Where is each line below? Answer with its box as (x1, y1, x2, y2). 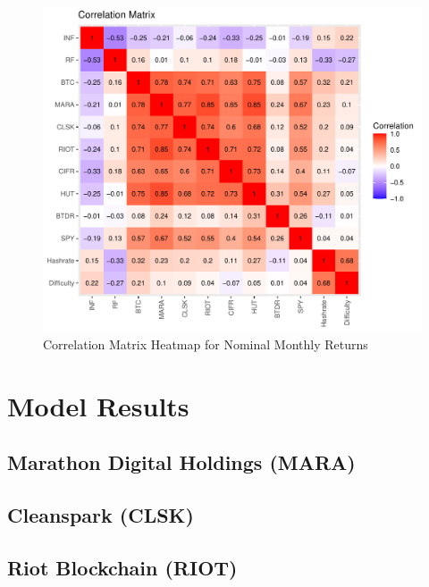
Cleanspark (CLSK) (7, 500, 194, 528)
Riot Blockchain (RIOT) (7, 553, 238, 581)
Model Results (7, 387, 189, 423)
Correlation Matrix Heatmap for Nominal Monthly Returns (43, 334, 368, 353)
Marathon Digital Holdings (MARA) (7, 449, 356, 476)
